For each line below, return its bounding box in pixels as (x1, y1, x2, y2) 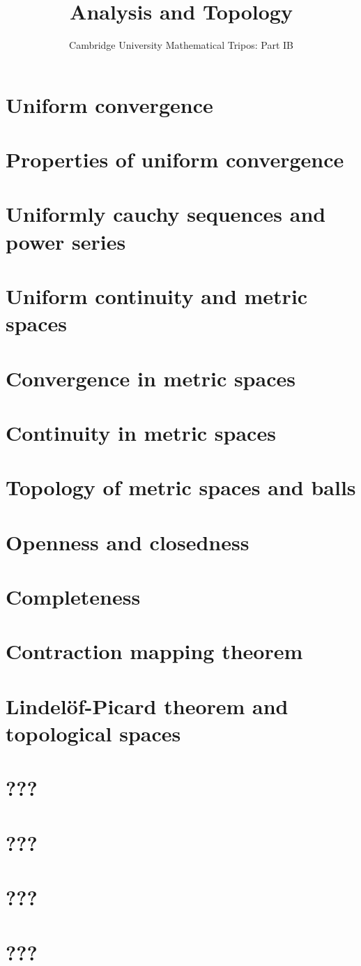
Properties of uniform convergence (6, 145, 344, 174)
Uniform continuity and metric (6, 282, 308, 310)
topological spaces (6, 719, 181, 748)
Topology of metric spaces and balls (6, 473, 356, 501)
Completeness (6, 582, 141, 611)
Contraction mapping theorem (6, 637, 303, 665)
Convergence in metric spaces (6, 363, 295, 392)
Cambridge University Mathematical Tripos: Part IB (69, 38, 293, 52)
